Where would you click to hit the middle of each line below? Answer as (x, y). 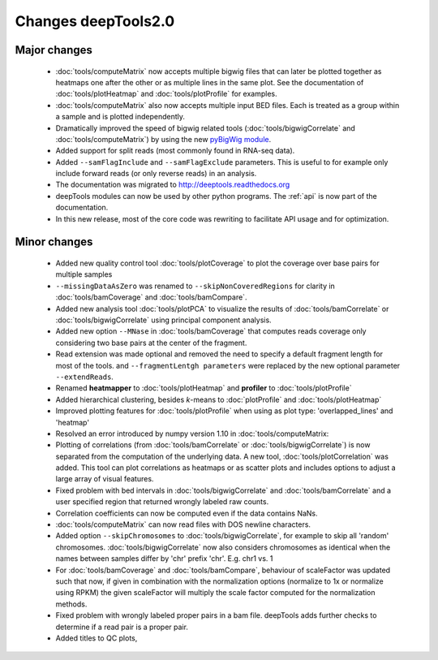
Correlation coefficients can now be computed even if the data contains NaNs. (187, 513)
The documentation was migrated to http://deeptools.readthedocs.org (173, 185)
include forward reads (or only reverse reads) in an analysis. (156, 174)
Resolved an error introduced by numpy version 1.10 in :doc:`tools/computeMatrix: (192, 434)
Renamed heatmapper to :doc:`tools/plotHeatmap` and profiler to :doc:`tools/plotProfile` (204, 388)
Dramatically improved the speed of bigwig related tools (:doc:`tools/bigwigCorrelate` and (206, 128)
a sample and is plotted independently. (120, 117)
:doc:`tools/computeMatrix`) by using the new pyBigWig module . (163, 139)
